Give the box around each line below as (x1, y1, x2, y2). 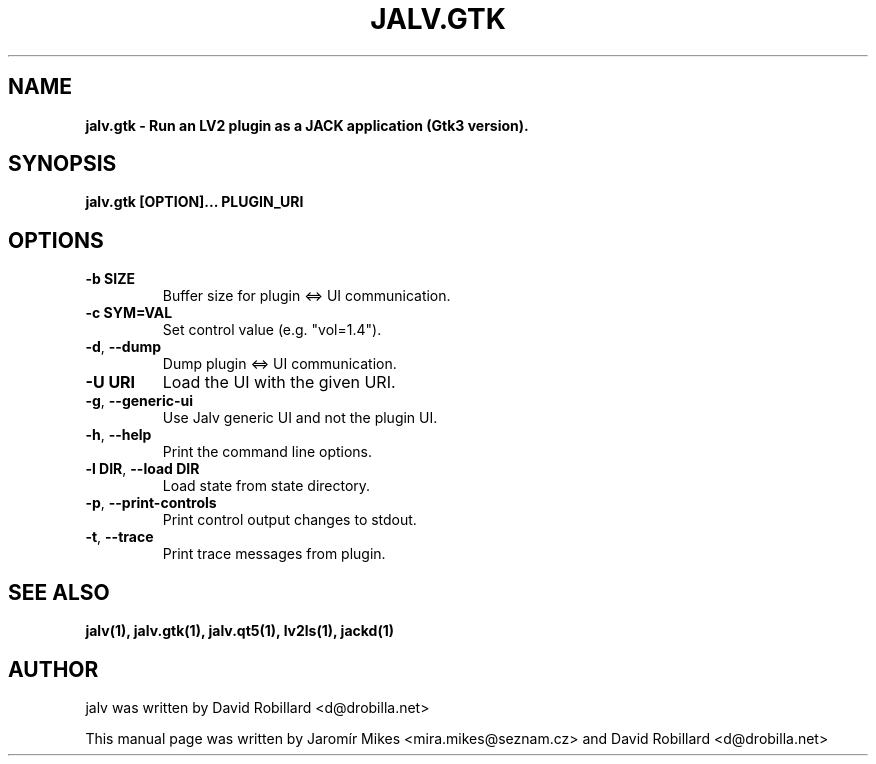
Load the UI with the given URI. (162, 372, 396, 393)
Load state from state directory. (162, 477, 371, 495)
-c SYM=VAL (85, 304, 173, 322)
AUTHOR (8, 656, 99, 682)
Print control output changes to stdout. (162, 511, 417, 529)
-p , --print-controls (85, 494, 217, 512)
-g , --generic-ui (85, 392, 193, 410)
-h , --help (85, 426, 152, 444)
